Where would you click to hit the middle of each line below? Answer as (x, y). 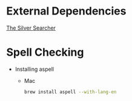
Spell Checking (45, 52)
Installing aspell (35, 69)
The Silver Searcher (31, 28)
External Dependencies (66, 11)
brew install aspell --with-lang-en (70, 92)
